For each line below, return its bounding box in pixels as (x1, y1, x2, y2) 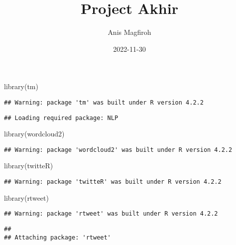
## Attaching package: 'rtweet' (4, 234, 111, 241)
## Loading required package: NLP (4, 114, 118, 122)
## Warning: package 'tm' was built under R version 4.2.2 (4, 99, 204, 106)
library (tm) (4, 81, 38, 92)
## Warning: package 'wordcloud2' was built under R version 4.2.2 (4, 146, 233, 153)
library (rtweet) (4, 192, 49, 203)
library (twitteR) (4, 160, 53, 171)
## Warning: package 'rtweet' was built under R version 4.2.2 (4, 210, 218, 218)
